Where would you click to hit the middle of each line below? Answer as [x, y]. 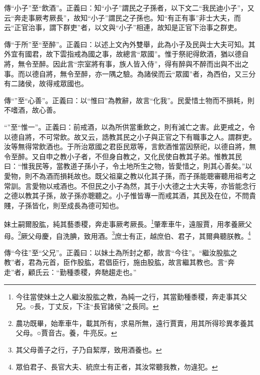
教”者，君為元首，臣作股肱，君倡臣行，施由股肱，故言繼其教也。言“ [116, 262]
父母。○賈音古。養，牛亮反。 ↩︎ [66, 333]
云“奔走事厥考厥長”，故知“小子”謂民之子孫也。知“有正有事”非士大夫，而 [122, 17]
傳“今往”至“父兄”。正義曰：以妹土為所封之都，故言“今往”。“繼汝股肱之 [121, 252]
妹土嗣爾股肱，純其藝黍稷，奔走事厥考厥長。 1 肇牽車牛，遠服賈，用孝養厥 [124, 223]
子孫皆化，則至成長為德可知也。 [70, 205]
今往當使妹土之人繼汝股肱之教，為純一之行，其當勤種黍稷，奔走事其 [128, 296]
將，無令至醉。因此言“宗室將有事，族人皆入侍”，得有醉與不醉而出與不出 [123, 63]
